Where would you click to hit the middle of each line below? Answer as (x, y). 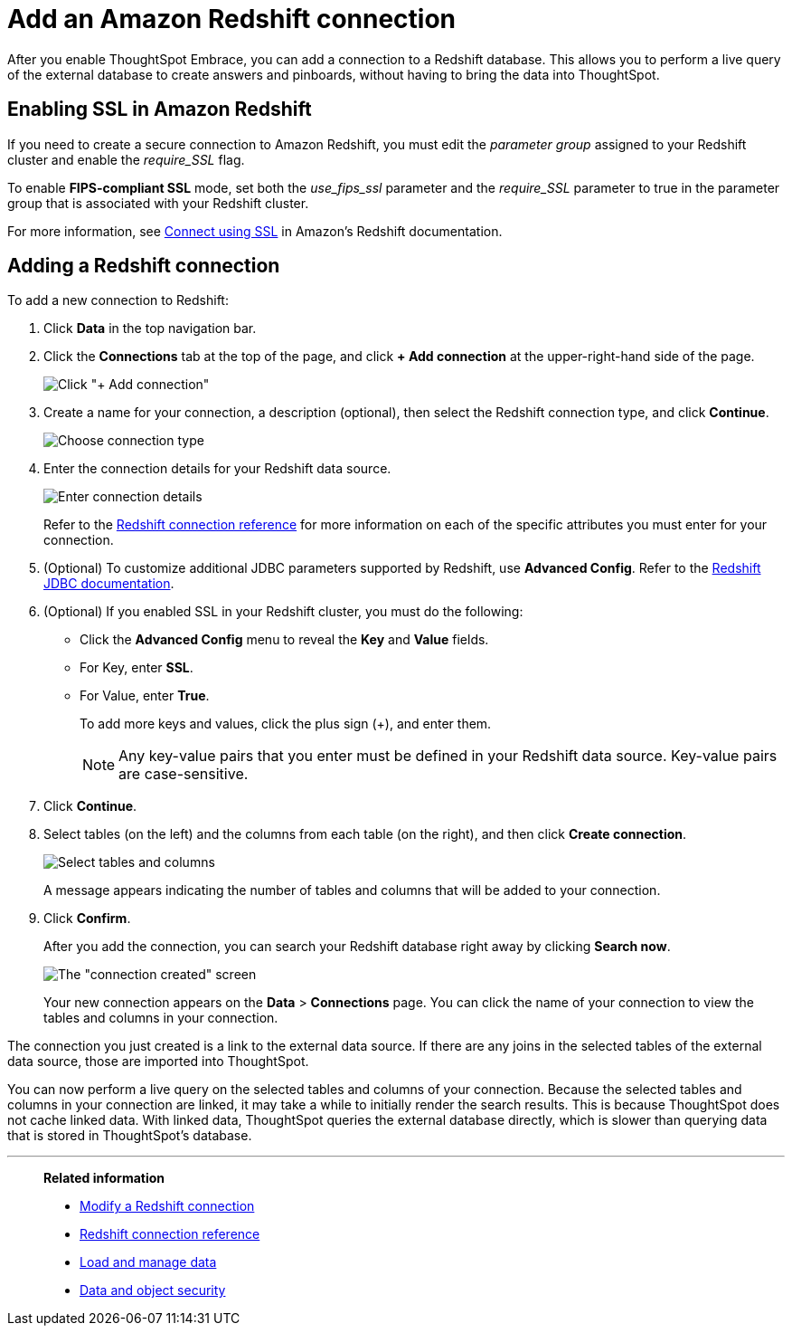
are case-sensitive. (184, 774)
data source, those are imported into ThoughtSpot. (158, 1062)
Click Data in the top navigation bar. (150, 328)
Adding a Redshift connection (144, 266)
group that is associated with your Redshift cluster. (158, 203)
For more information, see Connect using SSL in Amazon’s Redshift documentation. (255, 231)
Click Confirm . (87, 919)
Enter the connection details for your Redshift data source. (217, 469)
